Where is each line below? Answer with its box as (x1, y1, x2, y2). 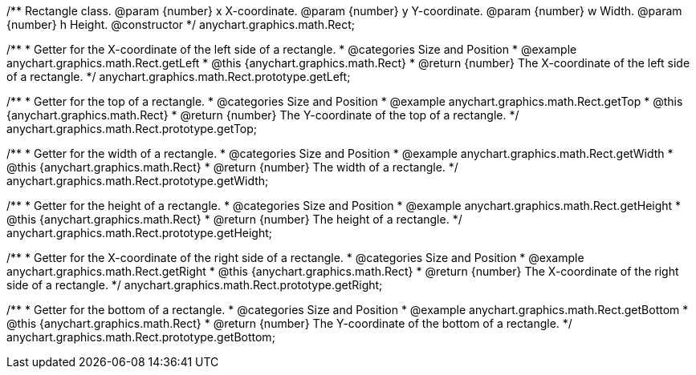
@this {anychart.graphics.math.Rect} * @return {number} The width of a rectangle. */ (6, 160, 458, 174)
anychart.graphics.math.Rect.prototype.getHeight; (6, 226, 273, 240)
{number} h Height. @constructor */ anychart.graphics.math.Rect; (6, 18, 355, 31)
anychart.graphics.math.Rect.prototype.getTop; (6, 122, 258, 135)
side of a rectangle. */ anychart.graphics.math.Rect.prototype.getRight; (6, 278, 383, 292)
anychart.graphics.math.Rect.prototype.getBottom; (6, 330, 275, 344)
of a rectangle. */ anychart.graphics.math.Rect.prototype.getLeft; (6, 70, 351, 83)
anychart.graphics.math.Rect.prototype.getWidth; (6, 174, 269, 187)
